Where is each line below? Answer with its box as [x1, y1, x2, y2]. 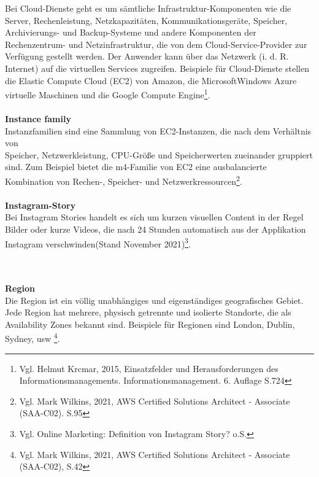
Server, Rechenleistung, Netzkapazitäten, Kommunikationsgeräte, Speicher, [5, 14, 288, 26]
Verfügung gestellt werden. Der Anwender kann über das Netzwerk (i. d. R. [5, 50, 289, 63]
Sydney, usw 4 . [5, 330, 60, 345]
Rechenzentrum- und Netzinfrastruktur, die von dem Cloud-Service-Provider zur [5, 37, 307, 50]
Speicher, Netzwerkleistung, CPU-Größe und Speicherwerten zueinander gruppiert [5, 148, 313, 161]
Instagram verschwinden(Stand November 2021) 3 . [5, 235, 191, 250]
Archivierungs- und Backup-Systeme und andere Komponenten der [5, 26, 256, 39]
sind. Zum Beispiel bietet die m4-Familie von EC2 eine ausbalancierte [5, 160, 267, 173]
